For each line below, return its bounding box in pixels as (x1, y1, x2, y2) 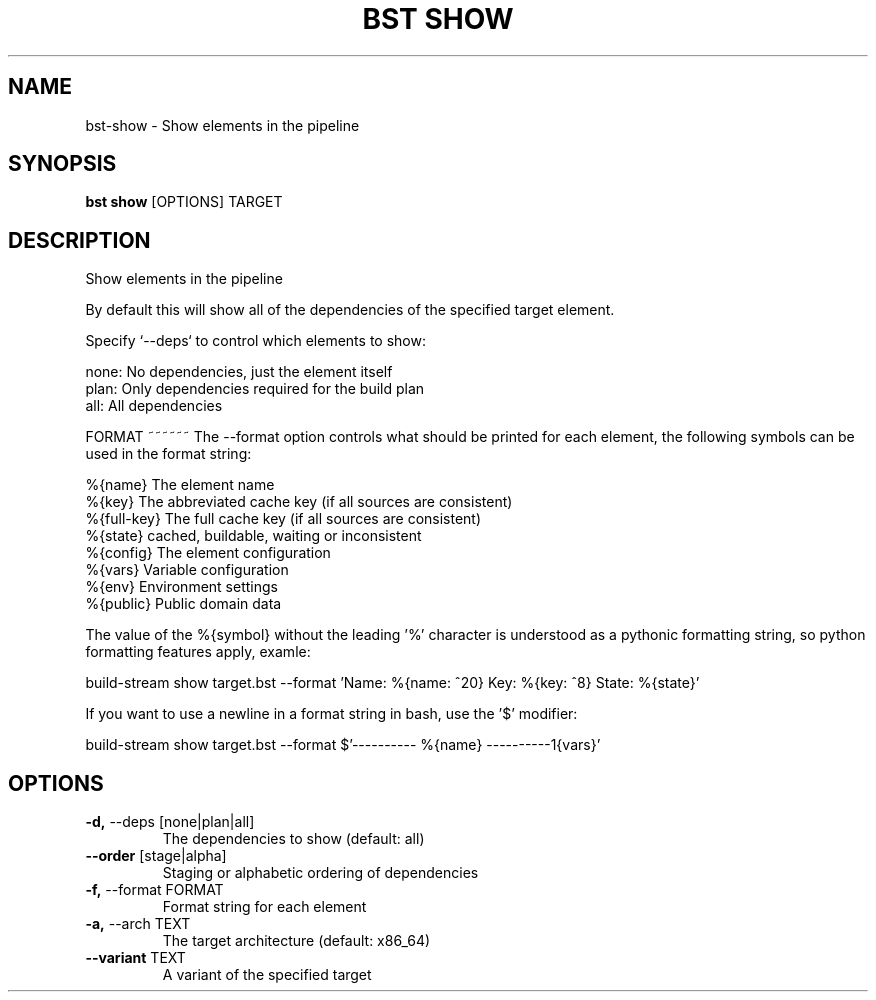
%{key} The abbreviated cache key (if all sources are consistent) (85, 493, 513, 511)
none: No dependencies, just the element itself (85, 363, 393, 381)
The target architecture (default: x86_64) (162, 932, 431, 950)
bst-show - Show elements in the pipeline (85, 116, 360, 134)
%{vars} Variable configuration (85, 561, 289, 579)
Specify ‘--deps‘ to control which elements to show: (85, 332, 426, 350)
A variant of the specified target (162, 966, 372, 984)
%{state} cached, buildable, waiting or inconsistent (85, 527, 422, 545)
